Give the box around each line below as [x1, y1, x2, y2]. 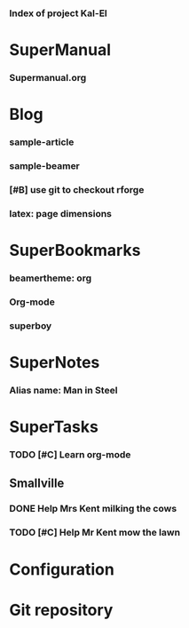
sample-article [9, 136, 75, 148]
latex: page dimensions [9, 207, 113, 219]
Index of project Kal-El [9, 7, 108, 20]
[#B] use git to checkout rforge [9, 183, 145, 195]
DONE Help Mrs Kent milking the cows [9, 503, 177, 515]
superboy [9, 319, 52, 331]
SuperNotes [9, 353, 100, 373]
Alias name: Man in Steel [9, 384, 118, 396]
